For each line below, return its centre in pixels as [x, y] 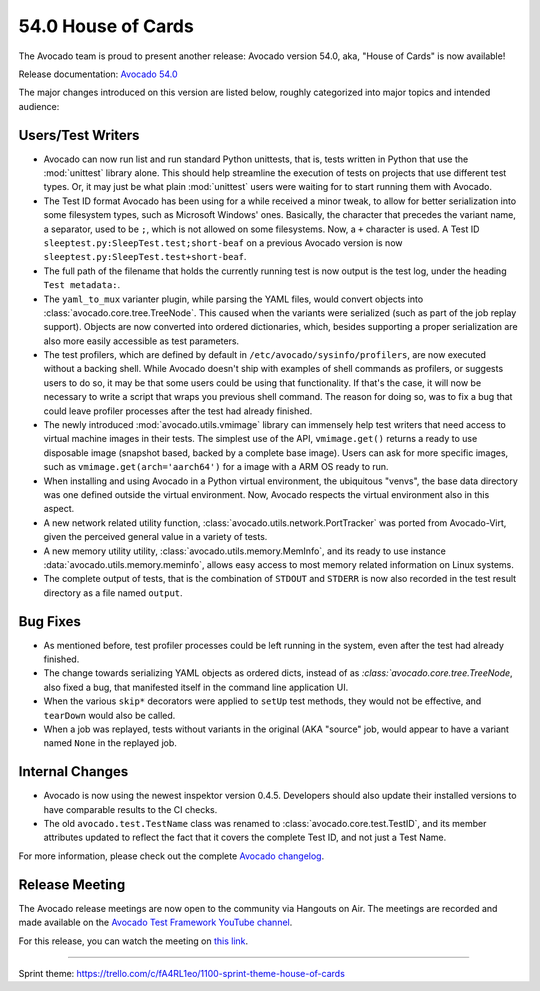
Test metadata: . [82, 285]
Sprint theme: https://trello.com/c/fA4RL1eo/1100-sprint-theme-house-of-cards [181, 973]
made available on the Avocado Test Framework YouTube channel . [155, 922]
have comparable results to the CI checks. [130, 809]
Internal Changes [73, 771]
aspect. [59, 509]
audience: [39, 106]
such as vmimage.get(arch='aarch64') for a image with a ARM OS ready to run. [216, 467]
